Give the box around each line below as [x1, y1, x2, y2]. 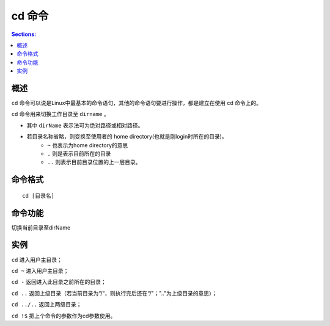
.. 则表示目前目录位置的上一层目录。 [47, 159, 141, 166]
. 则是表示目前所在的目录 [47, 150, 111, 157]
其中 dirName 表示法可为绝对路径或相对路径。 [26, 121, 144, 129]
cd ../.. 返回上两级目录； [11, 301, 82, 308]
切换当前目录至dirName [11, 223, 71, 231]
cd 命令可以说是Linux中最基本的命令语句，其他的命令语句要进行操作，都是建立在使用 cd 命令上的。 [11, 100, 262, 107]
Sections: [11, 31, 37, 38]
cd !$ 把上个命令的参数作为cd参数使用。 [11, 312, 116, 319]
